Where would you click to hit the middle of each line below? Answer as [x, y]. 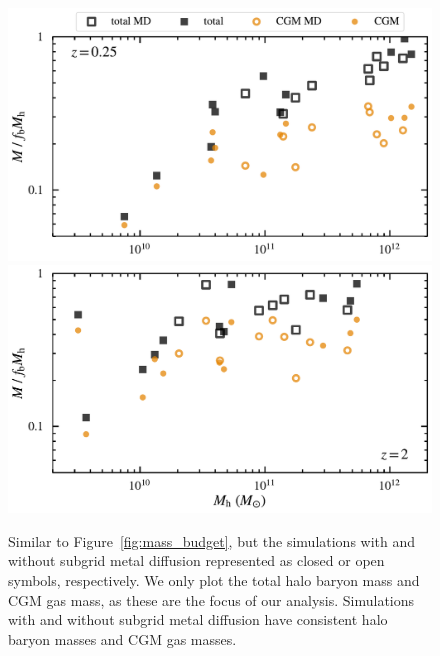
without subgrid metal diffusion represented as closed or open [196, 560]
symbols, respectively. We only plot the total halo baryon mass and [214, 579]
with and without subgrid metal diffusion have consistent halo [198, 619]
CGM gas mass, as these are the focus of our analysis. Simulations [211, 599]
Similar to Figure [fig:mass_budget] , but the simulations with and [212, 540]
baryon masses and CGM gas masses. [122, 638]
